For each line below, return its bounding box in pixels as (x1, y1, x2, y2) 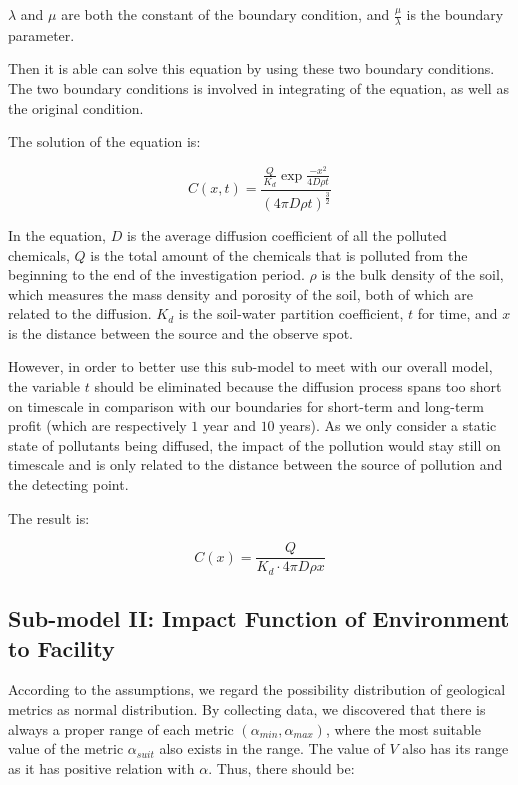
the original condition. (8, 97, 144, 118)
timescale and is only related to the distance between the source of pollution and (8, 454, 503, 475)
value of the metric (8, 738, 124, 759)
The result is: (8, 507, 90, 528)
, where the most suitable (325, 718, 481, 739)
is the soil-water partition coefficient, (178, 303, 404, 324)
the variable (8, 376, 80, 397)
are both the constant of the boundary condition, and (61, 4, 390, 24)
